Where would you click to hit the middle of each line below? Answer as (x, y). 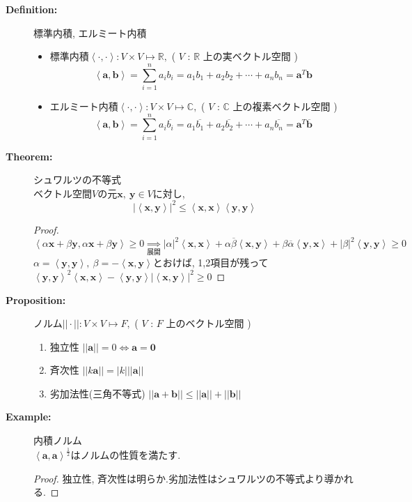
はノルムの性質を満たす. (126, 455)
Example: (29, 417)
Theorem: (29, 156)
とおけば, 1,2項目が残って (211, 263)
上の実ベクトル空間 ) (250, 56)
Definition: (32, 9)
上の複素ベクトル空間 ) (285, 106)
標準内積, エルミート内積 (90, 32)
